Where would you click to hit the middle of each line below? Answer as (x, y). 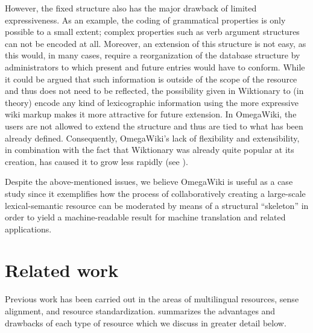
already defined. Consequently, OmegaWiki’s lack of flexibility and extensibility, (152, 138)
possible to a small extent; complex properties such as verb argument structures (152, 32)
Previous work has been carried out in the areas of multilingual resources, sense (152, 299)
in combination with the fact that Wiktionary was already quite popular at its (150, 150)
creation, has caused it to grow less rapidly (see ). (96, 161)
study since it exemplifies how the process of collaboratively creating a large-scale (155, 193)
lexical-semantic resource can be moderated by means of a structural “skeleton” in (157, 205)
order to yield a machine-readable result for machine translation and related (145, 217)
